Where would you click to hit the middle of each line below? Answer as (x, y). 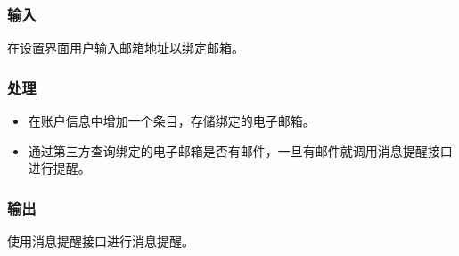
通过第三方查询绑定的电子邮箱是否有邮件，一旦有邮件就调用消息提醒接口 (240, 150)
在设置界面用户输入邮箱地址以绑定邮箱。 (126, 48)
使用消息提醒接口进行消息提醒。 (101, 241)
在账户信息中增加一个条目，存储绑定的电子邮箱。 (172, 121)
